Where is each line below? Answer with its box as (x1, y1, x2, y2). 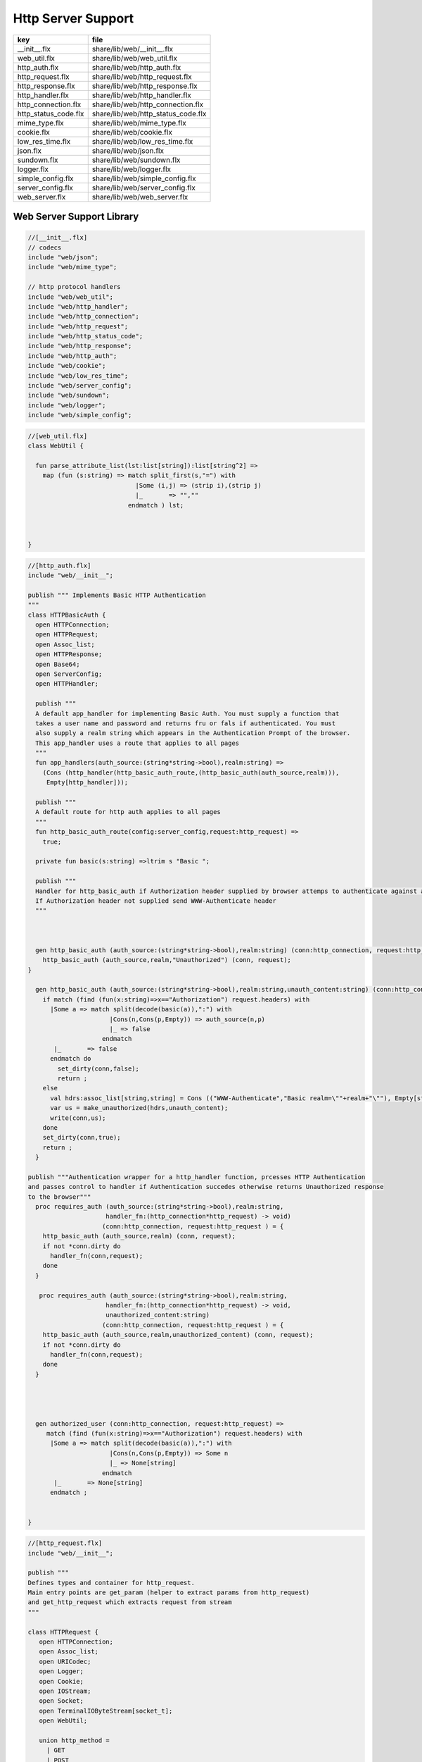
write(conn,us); (50, 1114, 106, 1122)
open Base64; (35, 660, 80, 668)
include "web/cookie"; (27, 362, 106, 370)
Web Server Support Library (13, 210, 139, 222)
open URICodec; (39, 1657, 91, 1665)
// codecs (27, 243, 62, 252)
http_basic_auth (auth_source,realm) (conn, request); (42, 1232, 236, 1240)
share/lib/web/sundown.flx (91, 155, 181, 165)
